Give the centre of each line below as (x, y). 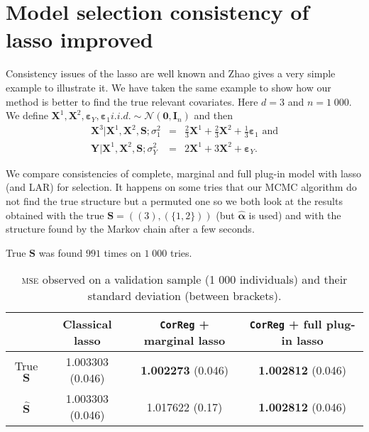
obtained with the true (55, 215)
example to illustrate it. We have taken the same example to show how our (169, 87)
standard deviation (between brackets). (184, 296)
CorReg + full (286, 324)
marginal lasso (184, 340)
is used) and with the (295, 215)
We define (27, 115)
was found (61, 252)
